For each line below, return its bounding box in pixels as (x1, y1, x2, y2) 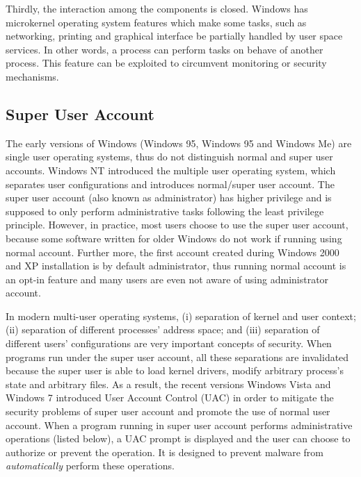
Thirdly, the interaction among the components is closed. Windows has (6, 1, 308, 15)
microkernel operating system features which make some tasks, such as (6, 15, 307, 29)
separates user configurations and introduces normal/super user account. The (6, 176, 335, 191)
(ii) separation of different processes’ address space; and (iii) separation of (6, 322, 320, 337)
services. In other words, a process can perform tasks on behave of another (6, 42, 323, 56)
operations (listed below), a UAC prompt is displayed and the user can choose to (6, 431, 351, 446)
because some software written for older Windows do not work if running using (6, 231, 342, 245)
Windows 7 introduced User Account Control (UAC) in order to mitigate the (6, 390, 334, 405)
